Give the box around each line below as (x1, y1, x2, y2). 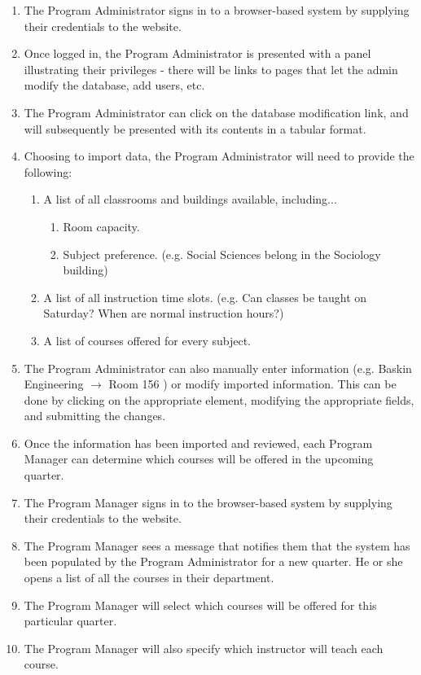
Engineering (24, 375, 84, 392)
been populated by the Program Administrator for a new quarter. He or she (24, 553, 403, 570)
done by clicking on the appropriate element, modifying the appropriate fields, (24, 391, 414, 408)
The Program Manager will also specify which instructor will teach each (24, 639, 384, 656)
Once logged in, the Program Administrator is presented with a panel (24, 45, 371, 62)
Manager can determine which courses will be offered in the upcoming (24, 450, 374, 467)
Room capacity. (63, 217, 140, 234)
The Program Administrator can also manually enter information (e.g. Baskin (24, 359, 412, 376)
